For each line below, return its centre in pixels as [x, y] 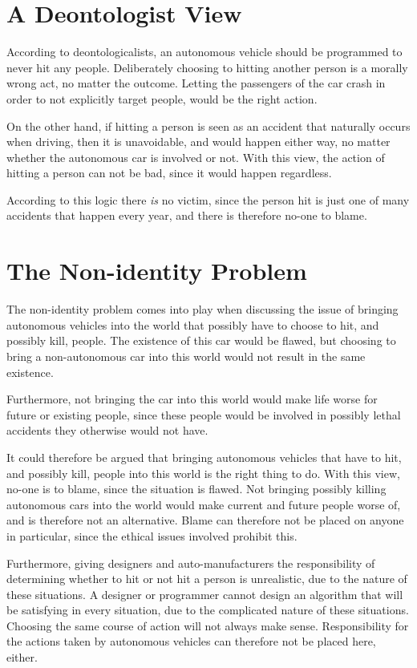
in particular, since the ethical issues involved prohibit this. [152, 535]
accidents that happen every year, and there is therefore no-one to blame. [187, 215]
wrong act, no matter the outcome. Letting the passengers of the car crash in [196, 83]
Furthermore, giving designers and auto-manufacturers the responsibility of [191, 563]
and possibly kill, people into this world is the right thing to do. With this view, [203, 473]
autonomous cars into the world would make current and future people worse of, [204, 504]
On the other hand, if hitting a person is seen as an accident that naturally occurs [208, 126]
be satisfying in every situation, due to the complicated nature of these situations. [208, 610]
